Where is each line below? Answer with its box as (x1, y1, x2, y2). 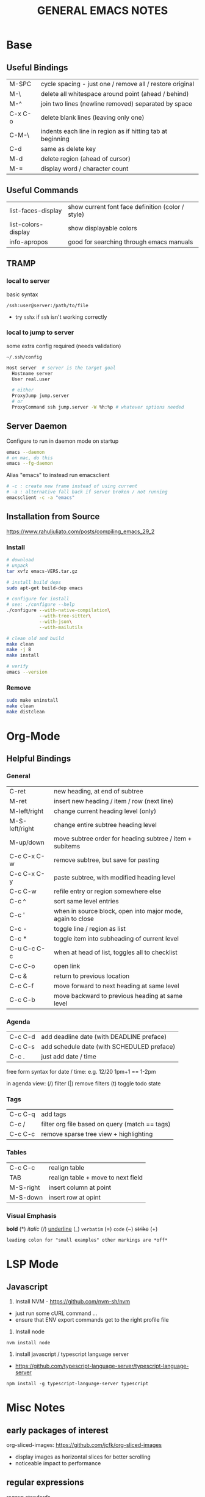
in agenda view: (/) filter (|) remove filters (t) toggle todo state (6, 1080, 161, 1087)
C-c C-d (9, 1033, 35, 1041)
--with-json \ (38, 618, 72, 625)
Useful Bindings (6, 62, 68, 73)
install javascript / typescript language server (15, 1350, 129, 1358)
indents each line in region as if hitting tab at (40, 127, 168, 135)
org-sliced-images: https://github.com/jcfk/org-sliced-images (6, 1441, 162, 1448)
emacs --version (6, 669, 48, 676)
